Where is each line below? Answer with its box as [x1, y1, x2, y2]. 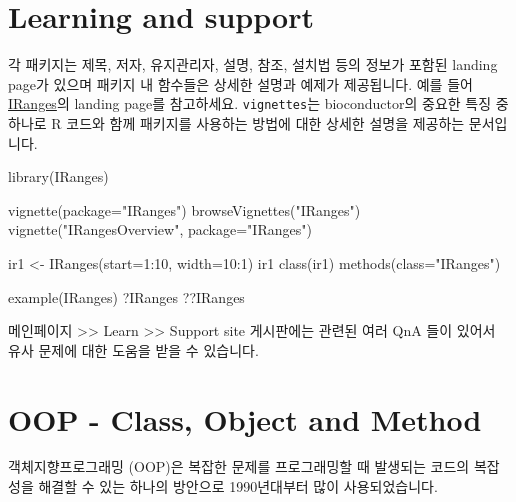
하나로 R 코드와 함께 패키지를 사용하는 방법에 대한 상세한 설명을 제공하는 [8, 112, 465, 133]
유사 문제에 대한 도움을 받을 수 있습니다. [8, 339, 259, 360]
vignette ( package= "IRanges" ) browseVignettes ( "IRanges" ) [8, 199, 361, 220]
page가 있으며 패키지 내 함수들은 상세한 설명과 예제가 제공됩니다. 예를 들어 [8, 73, 473, 94]
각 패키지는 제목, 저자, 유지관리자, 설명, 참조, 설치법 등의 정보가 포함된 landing [8, 54, 498, 75]
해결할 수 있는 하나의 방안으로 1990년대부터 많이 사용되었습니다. [38, 476, 438, 497]
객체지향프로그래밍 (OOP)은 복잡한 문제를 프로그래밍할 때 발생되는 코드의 [8, 456, 470, 477]
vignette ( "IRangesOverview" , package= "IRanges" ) [8, 219, 312, 240]
